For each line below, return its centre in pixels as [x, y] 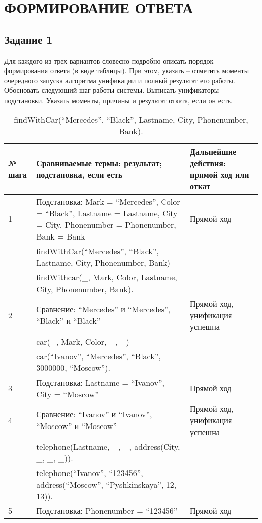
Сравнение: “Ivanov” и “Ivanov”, [94, 414]
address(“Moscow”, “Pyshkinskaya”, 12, [107, 484]
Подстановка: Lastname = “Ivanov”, [101, 382]
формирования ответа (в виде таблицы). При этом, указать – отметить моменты [127, 70]
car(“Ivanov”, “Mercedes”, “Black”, [99, 356]
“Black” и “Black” [69, 321]
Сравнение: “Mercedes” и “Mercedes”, [104, 309]
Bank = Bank [61, 236]
